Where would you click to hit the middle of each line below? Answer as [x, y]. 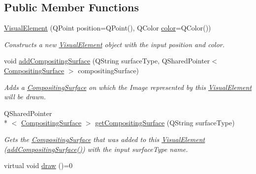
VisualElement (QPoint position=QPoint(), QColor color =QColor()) [108, 28]
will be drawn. [25, 97]
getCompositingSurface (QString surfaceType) [165, 123]
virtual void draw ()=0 [38, 165]
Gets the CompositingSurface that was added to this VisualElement [105, 139]
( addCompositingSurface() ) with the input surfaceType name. [96, 149]
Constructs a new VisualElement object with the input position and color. [114, 44]
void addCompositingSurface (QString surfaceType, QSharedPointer [107, 61]
